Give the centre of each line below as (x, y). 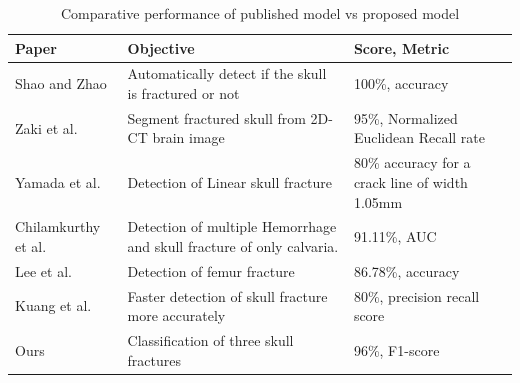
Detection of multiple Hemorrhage (232, 226)
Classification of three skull (210, 340)
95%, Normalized (405, 117)
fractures (154, 359)
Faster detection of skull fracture (227, 295)
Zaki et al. (46, 127)
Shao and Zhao (61, 83)
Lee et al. (43, 270)
